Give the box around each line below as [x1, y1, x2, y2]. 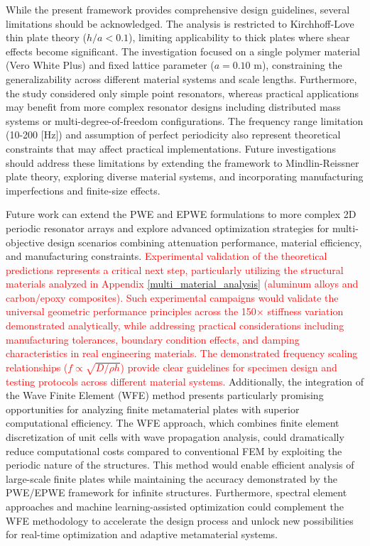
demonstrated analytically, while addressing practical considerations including [6, 318, 344, 333]
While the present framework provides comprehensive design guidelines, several [6, 2, 350, 16]
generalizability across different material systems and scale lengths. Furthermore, [6, 71, 357, 86]
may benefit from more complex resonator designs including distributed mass [6, 99, 341, 114]
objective [6, 234, 45, 249]
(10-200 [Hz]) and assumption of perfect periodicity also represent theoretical [6, 127, 341, 142]
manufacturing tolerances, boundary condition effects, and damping [6, 332, 300, 346]
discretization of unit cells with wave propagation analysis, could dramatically [6, 429, 344, 444]
